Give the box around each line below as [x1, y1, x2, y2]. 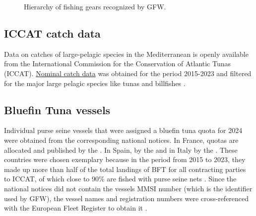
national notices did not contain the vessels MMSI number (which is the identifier [4, 183, 253, 193]
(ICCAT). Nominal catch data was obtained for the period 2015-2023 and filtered [4, 68, 252, 78]
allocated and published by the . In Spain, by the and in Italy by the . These [4, 144, 238, 155]
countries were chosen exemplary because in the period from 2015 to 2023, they [4, 154, 246, 165]
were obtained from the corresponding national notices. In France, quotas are [4, 134, 239, 145]
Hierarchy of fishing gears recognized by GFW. [24, 1, 166, 11]
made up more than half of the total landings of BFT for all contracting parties [4, 164, 246, 174]
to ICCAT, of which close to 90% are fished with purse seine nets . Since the [4, 173, 237, 184]
